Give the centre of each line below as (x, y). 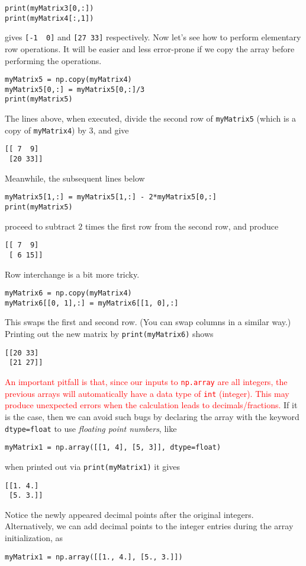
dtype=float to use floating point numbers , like (91, 428)
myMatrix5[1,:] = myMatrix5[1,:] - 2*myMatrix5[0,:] (111, 197)
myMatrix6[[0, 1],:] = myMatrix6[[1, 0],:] (92, 303)
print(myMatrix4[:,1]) (49, 18)
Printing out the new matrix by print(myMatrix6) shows (109, 334)
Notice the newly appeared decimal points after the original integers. (129, 514)
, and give (111, 130)
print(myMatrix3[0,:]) (49, 8)
